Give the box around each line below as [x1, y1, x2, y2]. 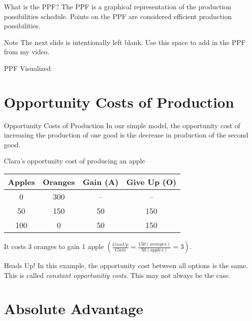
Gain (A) [82, 176, 119, 188]
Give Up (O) [126, 176, 176, 188]
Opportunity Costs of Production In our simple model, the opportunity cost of [4, 120, 240, 130]
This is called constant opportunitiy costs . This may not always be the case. [4, 270, 230, 280]
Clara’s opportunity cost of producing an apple [4, 156, 145, 166]
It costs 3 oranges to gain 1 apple [4, 241, 104, 252]
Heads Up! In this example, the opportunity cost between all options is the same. [4, 260, 248, 271]
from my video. [4, 46, 50, 57]
